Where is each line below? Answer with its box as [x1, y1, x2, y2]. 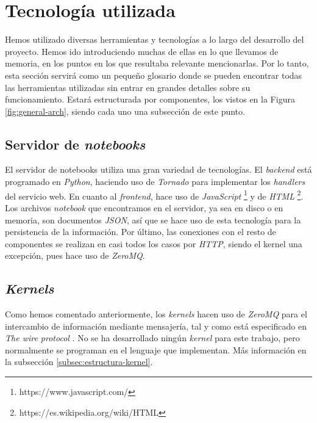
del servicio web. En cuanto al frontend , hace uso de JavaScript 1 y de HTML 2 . [5, 187, 304, 202]
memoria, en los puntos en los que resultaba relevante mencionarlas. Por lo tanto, [5, 57, 309, 70]
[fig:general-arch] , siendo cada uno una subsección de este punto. [5, 104, 245, 117]
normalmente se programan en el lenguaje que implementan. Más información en [5, 343, 307, 356]
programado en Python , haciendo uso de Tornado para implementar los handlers [5, 175, 305, 188]
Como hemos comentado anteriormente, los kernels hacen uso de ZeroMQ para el [5, 308, 307, 320]
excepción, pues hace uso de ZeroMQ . [5, 249, 145, 262]
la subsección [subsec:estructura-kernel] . [5, 355, 153, 368]
